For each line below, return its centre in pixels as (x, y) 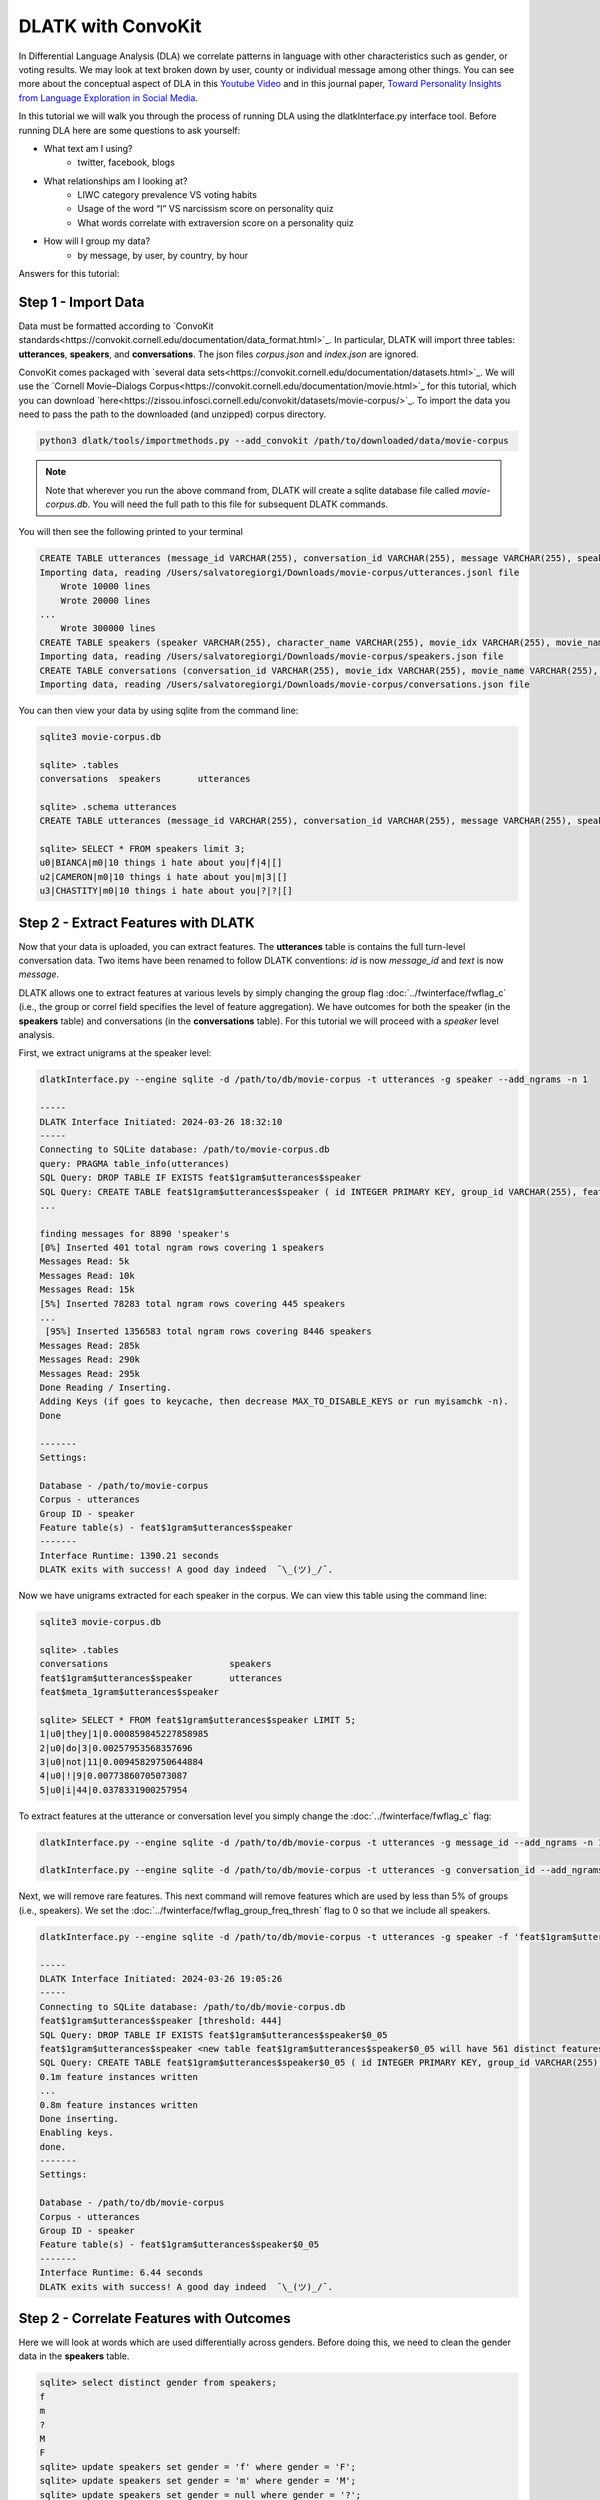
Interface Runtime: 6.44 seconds (121, 2273)
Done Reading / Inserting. (105, 1387)
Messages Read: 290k (89, 1359)
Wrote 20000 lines (105, 600)
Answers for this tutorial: (69, 274)
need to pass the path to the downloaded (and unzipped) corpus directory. (172, 414)
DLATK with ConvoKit (110, 26)
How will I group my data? (96, 241)
